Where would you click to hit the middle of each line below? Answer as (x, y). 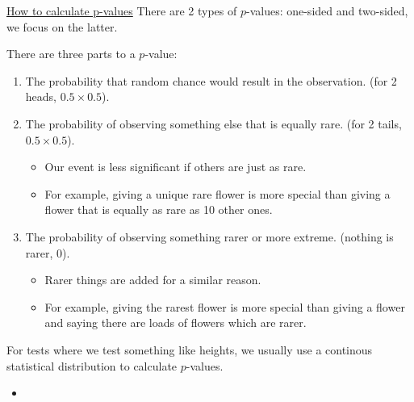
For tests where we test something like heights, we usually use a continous (190, 349)
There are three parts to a (71, 54)
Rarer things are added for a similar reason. (153, 280)
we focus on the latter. (62, 26)
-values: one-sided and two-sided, (327, 10)
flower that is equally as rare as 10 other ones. (159, 209)
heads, (41, 96)
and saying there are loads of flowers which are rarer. (176, 322)
